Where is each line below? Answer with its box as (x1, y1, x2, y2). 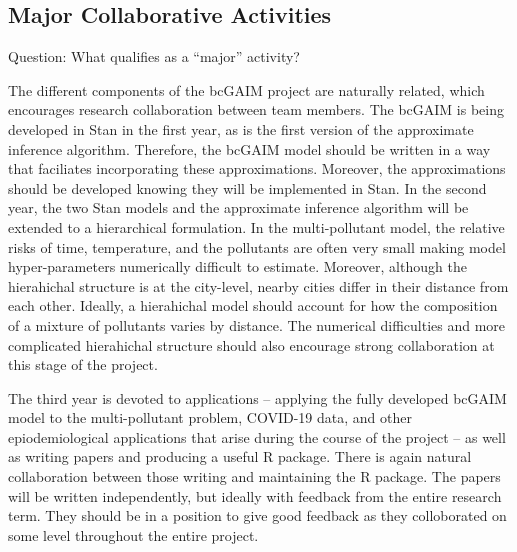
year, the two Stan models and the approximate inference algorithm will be (8, 197, 469, 218)
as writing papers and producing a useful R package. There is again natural (8, 446, 472, 467)
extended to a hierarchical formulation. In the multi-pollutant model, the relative (8, 216, 505, 237)
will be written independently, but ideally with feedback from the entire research (8, 485, 502, 506)
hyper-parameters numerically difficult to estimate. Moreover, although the (8, 256, 467, 277)
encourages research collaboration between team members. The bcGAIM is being (8, 99, 504, 120)
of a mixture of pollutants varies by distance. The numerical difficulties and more (8, 314, 506, 335)
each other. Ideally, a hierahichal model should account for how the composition (8, 295, 498, 316)
